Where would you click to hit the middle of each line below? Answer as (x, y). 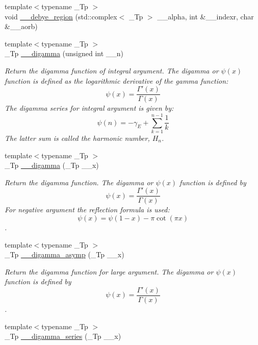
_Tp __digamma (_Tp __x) (52, 165)
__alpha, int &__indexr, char (205, 16)
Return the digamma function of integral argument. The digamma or (112, 70)
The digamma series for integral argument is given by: (89, 108)
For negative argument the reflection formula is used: (87, 210)
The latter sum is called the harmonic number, (77, 138)
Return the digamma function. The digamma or (79, 182)
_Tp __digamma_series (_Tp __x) (63, 336)
